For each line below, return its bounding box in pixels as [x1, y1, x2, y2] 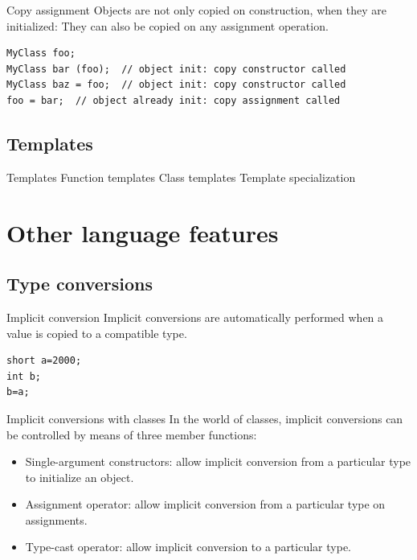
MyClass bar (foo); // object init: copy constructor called [6, 63, 346, 75]
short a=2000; [6, 355, 82, 367]
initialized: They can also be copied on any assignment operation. [6, 17, 329, 34]
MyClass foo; [6, 47, 76, 60]
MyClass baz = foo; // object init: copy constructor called [6, 79, 346, 91]
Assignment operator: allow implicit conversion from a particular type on [25, 496, 386, 513]
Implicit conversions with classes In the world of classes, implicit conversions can [6, 410, 403, 426]
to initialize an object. [25, 468, 134, 485]
